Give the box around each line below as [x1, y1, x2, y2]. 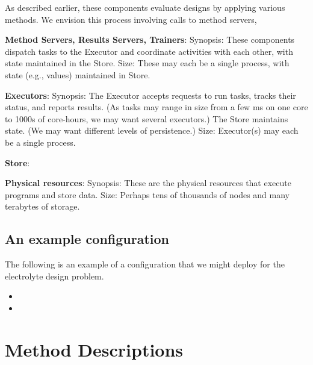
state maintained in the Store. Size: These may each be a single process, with [5, 57, 290, 69]
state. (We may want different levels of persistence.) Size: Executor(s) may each [5, 124, 299, 137]
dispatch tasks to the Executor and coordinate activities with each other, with [5, 45, 293, 57]
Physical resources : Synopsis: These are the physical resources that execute [5, 176, 291, 189]
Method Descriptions [5, 337, 184, 361]
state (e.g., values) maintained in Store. [5, 68, 150, 81]
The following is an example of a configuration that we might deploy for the [5, 258, 285, 270]
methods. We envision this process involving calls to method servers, [5, 13, 257, 25]
